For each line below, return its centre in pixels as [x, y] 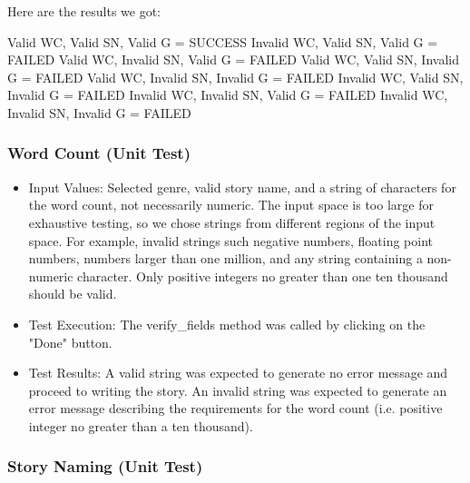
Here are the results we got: [84, 11]
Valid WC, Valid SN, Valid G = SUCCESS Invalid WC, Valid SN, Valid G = [223, 41]
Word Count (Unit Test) [99, 153]
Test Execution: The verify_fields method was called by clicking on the [227, 324]
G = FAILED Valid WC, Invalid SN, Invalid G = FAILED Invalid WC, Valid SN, [235, 77]
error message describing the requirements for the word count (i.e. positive [235, 408]
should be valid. [73, 294]
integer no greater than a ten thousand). [141, 425]
